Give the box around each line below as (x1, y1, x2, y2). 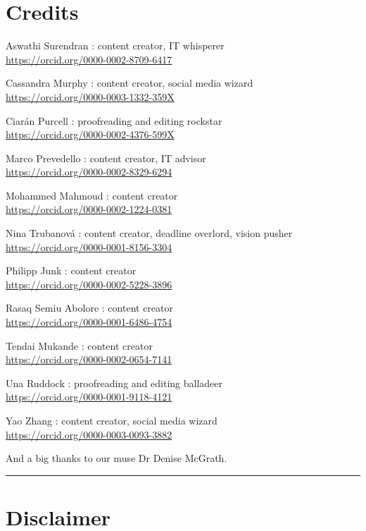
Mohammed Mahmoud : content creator (6, 188, 178, 202)
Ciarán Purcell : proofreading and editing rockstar (6, 113, 222, 128)
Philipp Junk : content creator (6, 263, 137, 278)
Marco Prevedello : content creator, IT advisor (6, 150, 206, 165)
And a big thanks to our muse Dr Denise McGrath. (6, 451, 227, 465)
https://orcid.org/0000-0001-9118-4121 (6, 389, 172, 404)
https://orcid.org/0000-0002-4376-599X (6, 127, 175, 142)
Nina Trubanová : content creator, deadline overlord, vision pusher (6, 226, 293, 240)
